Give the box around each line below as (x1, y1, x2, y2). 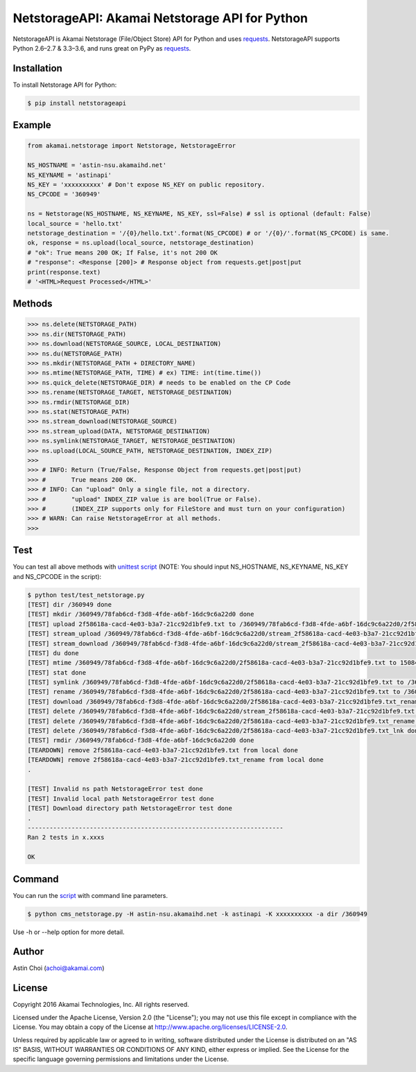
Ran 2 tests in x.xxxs (27, 833, 105, 842)
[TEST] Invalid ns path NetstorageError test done (27, 785, 204, 793)
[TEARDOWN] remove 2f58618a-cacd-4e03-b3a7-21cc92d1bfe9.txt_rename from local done (27, 756, 324, 764)
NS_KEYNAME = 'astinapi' (27, 171, 112, 179)
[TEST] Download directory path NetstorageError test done (27, 804, 232, 813)
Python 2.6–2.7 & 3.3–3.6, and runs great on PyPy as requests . (12, 44, 191, 52)
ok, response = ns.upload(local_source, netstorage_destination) (27, 239, 254, 247)
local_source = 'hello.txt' (27, 219, 123, 227)
